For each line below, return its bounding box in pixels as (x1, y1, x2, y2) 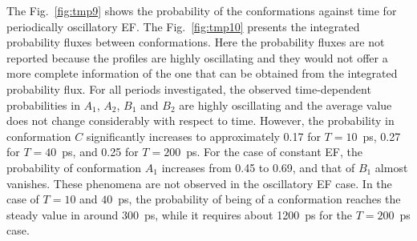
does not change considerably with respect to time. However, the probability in (6, 112, 395, 129)
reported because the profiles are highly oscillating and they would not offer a (6, 49, 388, 66)
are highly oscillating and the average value (179, 96, 392, 113)
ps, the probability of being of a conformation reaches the (118, 191, 401, 207)
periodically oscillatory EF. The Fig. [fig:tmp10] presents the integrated (6, 18, 360, 34)
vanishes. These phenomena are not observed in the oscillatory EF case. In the (6, 175, 392, 191)
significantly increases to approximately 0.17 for (86, 127, 321, 144)
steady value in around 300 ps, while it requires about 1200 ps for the (6, 206, 352, 223)
